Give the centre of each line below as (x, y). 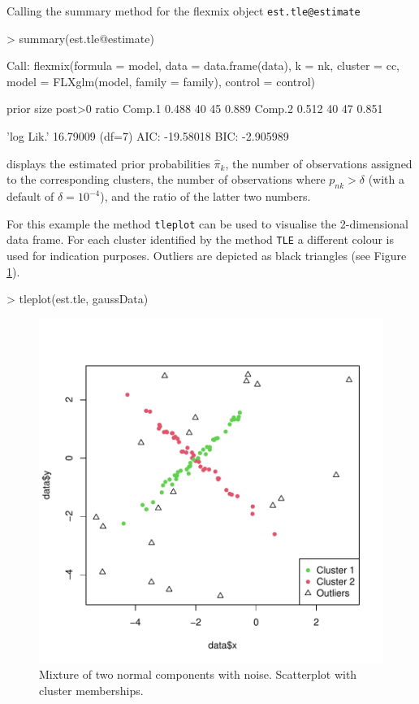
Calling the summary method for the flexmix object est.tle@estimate (184, 11)
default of (30, 196)
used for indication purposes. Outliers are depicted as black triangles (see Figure (207, 255)
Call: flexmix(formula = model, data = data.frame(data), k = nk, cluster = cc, (203, 65)
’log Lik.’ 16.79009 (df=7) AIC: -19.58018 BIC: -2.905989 (148, 136)
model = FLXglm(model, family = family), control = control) (161, 81)
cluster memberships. (91, 690)
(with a (386, 179)
